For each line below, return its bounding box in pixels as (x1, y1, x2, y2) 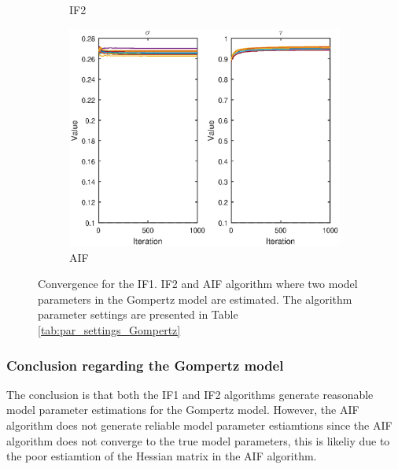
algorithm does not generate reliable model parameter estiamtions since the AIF (6, 417, 392, 434)
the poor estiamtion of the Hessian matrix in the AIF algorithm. (6, 448, 317, 464)
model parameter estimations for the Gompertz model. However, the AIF (6, 401, 359, 418)
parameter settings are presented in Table (38, 306, 238, 323)
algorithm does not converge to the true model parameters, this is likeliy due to (6, 432, 390, 449)
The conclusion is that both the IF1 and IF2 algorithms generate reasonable (6, 386, 374, 402)
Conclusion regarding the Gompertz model (6, 355, 284, 375)
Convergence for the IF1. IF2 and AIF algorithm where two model (38, 275, 358, 292)
